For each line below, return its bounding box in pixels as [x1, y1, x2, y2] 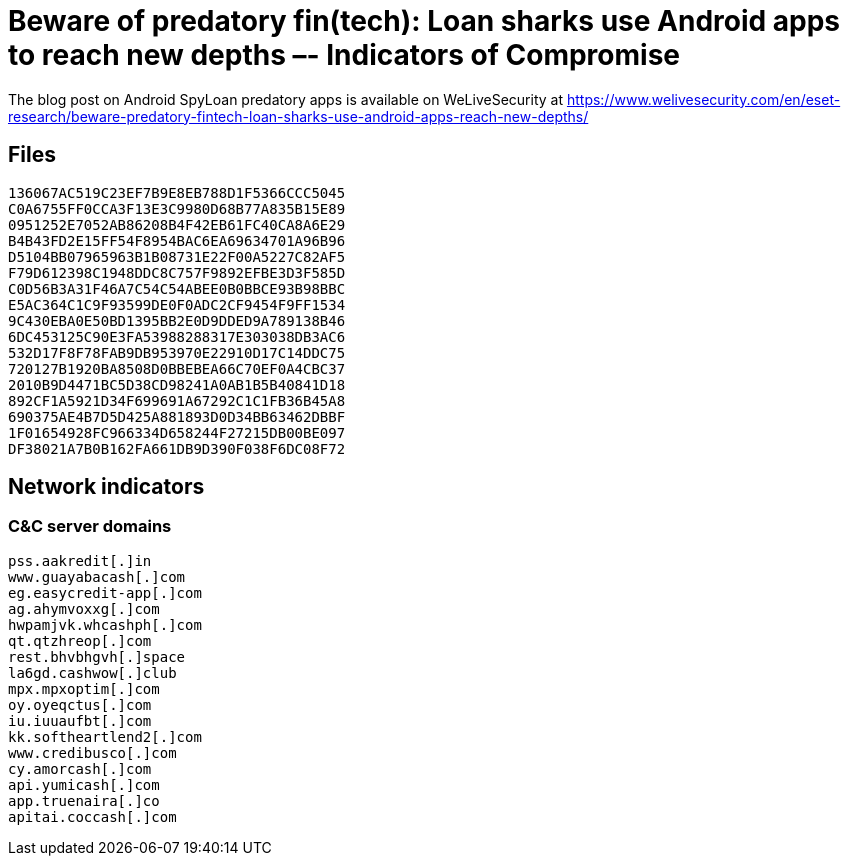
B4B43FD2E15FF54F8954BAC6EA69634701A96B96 [8, 232, 346, 249]
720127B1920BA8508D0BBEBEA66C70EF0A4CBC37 [8, 360, 346, 377]
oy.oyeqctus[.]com [8, 696, 152, 713]
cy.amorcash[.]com [8, 760, 152, 777]
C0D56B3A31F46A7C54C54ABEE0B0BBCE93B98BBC [8, 280, 346, 297]
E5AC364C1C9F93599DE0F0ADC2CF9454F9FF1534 [8, 296, 346, 313]
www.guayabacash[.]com [8, 568, 186, 585]
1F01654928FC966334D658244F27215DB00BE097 [8, 424, 346, 441]
